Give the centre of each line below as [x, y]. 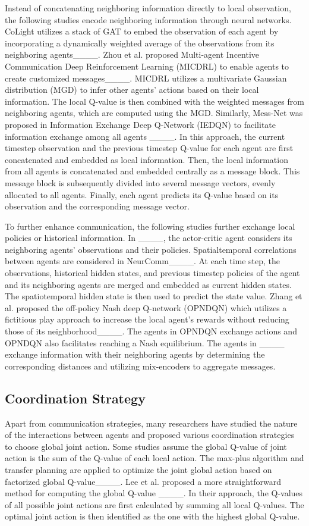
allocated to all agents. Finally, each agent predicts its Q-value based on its [142, 194]
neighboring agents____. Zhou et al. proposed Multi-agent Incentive [132, 54]
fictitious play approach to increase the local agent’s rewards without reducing [147, 319]
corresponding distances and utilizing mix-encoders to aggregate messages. [140, 366]
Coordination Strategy [75, 398]
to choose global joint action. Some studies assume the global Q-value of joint [146, 446]
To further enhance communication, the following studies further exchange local [150, 226]
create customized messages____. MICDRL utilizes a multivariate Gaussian [146, 78]
